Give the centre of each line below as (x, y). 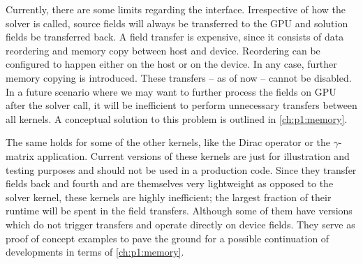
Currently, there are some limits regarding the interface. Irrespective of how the (176, 9)
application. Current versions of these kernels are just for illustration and (193, 155)
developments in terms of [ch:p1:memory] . (95, 252)
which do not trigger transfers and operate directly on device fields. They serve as (180, 224)
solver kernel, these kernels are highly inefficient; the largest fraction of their (169, 197)
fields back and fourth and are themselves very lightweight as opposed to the (170, 183)
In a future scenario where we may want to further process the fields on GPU (171, 91)
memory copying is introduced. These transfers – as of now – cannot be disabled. (179, 77)
